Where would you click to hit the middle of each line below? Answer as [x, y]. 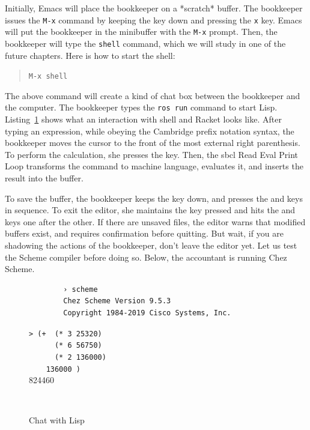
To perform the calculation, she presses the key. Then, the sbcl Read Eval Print [151, 154]
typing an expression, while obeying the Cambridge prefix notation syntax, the [150, 131]
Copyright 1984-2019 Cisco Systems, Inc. [147, 313]
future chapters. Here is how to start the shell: [90, 55]
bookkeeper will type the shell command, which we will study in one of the [145, 43]
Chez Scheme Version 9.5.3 [117, 301]
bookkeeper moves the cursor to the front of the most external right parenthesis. [153, 143]
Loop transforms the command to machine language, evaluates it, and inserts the [154, 166]
